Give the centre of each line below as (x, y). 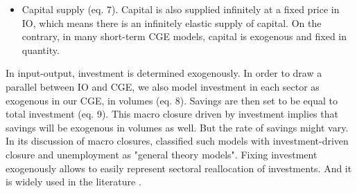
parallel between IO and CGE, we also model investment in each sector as (163, 86)
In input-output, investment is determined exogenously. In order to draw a (164, 73)
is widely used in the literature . (73, 182)
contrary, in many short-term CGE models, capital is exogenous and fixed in (184, 36)
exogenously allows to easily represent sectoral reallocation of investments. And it (179, 168)
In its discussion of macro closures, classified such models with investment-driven (177, 141)
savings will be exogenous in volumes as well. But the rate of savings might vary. (177, 127)
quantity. (41, 49)
